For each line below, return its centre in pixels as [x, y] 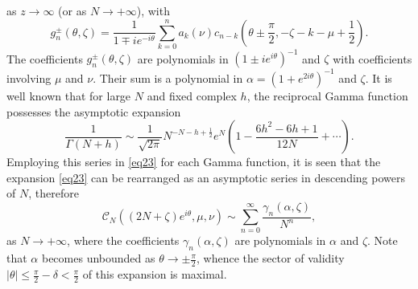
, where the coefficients [123, 240]
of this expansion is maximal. [155, 274]
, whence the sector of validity [271, 258]
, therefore [54, 193]
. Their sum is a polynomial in [168, 77]
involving [29, 77]
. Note [383, 240]
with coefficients [372, 58]
